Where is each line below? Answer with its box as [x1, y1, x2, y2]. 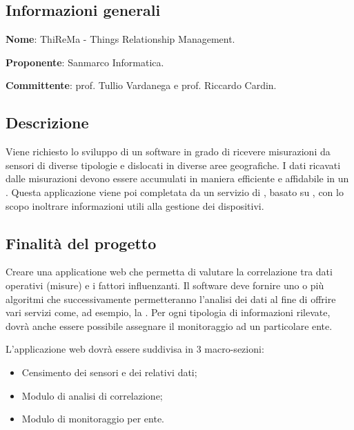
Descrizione [6, 112, 89, 133]
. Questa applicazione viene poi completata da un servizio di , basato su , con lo [6, 184, 344, 199]
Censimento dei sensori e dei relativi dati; [21, 364, 197, 379]
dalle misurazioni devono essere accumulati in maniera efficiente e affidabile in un [6, 171, 349, 186]
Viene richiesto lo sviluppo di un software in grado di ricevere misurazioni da [6, 144, 331, 159]
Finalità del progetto [6, 232, 157, 253]
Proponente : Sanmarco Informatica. [6, 55, 164, 69]
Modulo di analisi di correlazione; [21, 388, 163, 402]
